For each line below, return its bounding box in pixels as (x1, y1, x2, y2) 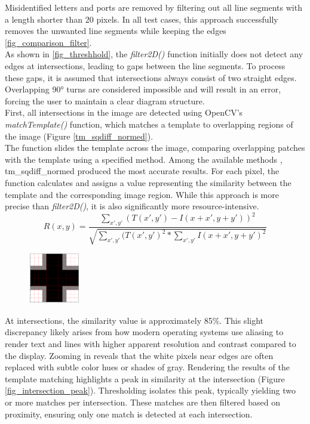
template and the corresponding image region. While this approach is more (5, 188, 279, 200)
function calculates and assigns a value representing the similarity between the (5, 176, 291, 188)
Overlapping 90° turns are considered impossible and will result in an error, (5, 83, 281, 95)
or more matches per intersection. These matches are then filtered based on (5, 395, 280, 408)
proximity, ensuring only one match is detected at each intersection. (5, 407, 253, 420)
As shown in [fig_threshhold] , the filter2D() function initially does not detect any (5, 48, 303, 60)
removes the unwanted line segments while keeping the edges (5, 24, 226, 37)
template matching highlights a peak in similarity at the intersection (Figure (5, 372, 285, 385)
